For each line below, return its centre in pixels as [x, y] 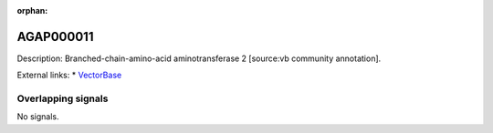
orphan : [32, 10]
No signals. [38, 117]
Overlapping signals [63, 98]
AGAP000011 [55, 36]
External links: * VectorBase [69, 75]
